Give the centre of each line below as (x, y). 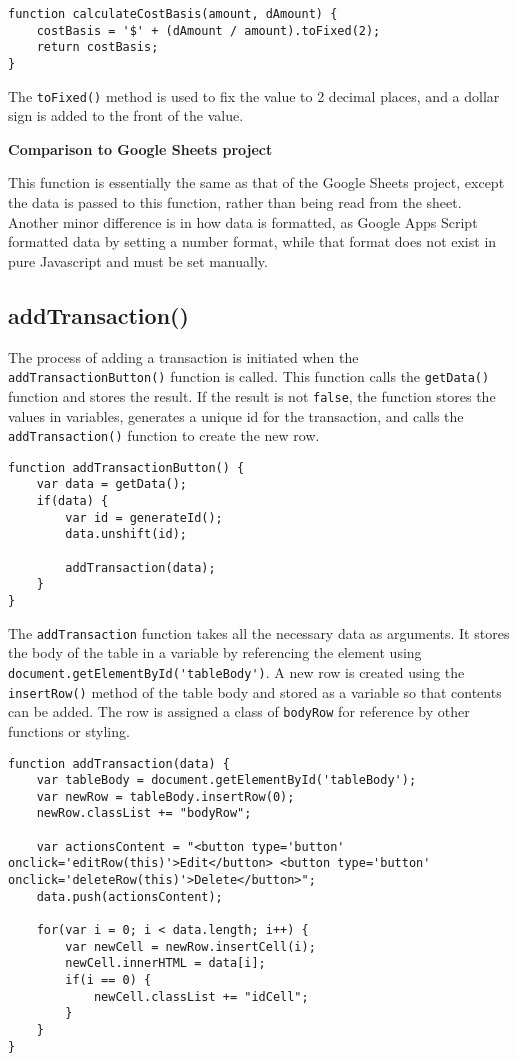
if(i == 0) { (108, 980)
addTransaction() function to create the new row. (164, 435)
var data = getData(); (111, 484)
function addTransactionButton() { (126, 467)
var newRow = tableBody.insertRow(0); (165, 796)
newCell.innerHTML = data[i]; (165, 963)
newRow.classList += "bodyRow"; (144, 813)
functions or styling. (69, 730)
